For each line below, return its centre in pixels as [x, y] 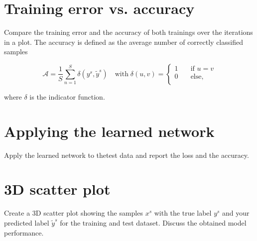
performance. [24, 232]
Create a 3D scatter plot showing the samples [73, 213]
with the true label [183, 213]
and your [236, 213]
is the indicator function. [67, 96]
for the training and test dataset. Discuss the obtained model [153, 222]
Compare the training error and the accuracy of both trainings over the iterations [128, 32]
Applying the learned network [109, 131]
